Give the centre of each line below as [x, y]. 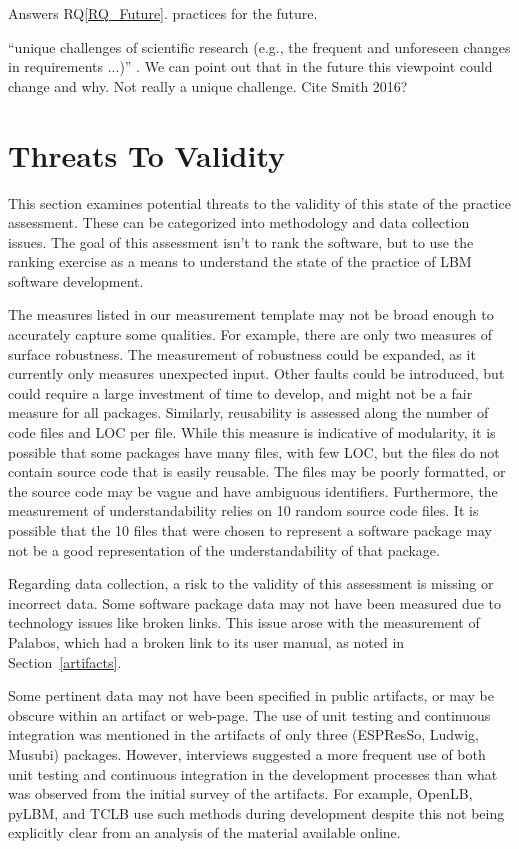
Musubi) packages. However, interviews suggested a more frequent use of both [247, 753]
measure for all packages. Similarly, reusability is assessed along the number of [248, 412]
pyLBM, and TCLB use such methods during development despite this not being [256, 812]
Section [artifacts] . [65, 661]
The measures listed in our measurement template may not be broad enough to [251, 314]
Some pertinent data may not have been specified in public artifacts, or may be [251, 695]
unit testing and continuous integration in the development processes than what [253, 773]
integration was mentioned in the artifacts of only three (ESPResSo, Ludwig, [243, 734]
